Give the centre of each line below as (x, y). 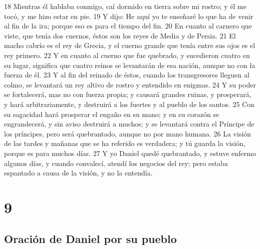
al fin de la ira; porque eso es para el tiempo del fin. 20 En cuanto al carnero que (128, 26)
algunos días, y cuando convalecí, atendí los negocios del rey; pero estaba (116, 163)
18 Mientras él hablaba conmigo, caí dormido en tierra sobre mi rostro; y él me (125, 6)
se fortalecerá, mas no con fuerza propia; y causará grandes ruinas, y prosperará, (128, 94)
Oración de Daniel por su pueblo (90, 239)
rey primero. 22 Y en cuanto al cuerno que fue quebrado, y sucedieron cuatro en (127, 55)
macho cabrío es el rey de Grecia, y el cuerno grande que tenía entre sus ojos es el (130, 45)
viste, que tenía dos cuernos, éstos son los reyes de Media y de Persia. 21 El (120, 35)
